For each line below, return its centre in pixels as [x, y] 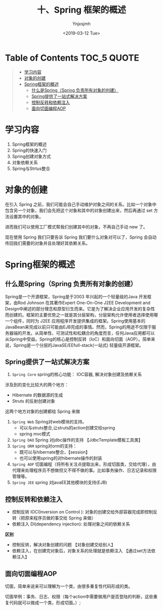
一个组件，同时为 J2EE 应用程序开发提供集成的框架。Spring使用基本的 [75, 321]
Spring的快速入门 [29, 150]
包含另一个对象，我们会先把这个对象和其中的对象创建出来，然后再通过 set [79, 210]
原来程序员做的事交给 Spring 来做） [60, 518]
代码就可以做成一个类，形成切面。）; [45, 602]
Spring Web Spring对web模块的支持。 [49, 422]
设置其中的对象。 [26, 216]
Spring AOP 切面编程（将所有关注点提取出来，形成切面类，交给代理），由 [84, 464]
